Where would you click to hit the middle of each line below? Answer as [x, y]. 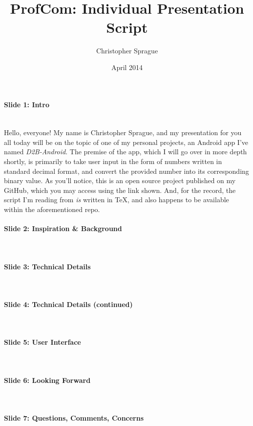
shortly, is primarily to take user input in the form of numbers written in [113, 161]
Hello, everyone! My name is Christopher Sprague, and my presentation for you [123, 132]
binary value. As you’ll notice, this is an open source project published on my [120, 180]
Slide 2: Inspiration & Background [63, 228]
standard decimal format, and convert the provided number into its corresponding [126, 171]
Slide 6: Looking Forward [47, 380]
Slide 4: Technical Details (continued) [68, 304]
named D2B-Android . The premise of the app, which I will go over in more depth [126, 152]
